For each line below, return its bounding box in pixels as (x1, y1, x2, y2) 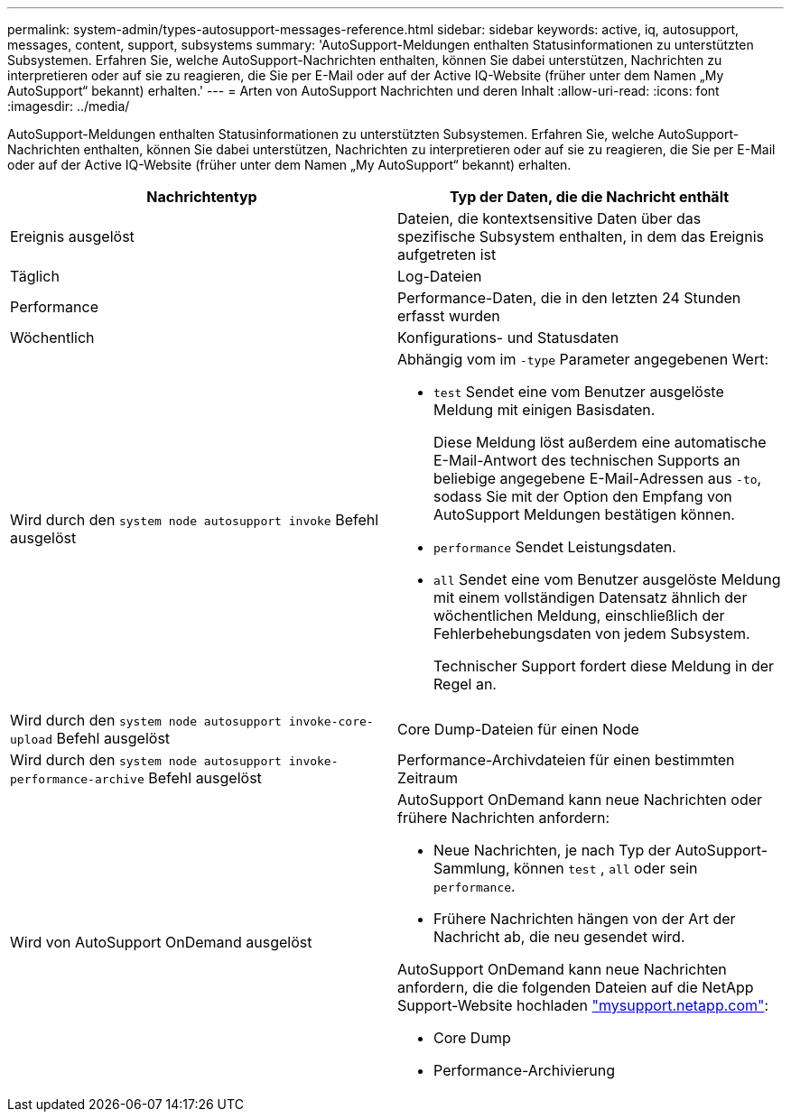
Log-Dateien (397, 267, 482, 285)
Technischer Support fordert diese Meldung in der (433, 657, 775, 675)
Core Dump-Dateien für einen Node (397, 720, 639, 738)
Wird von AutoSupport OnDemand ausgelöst (10, 933, 312, 951)
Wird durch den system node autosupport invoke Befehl (10, 511, 379, 529)
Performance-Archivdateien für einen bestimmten (397, 751, 735, 769)
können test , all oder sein (513, 859, 698, 877)
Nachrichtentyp (146, 188, 257, 206)
